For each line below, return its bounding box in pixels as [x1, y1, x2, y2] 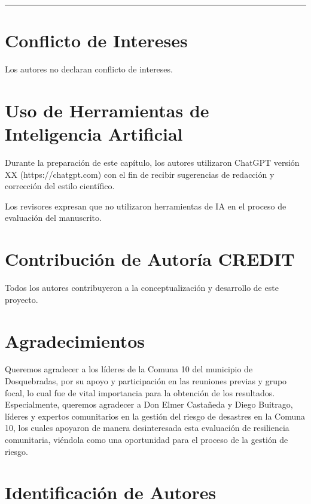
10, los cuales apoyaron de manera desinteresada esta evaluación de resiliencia [5, 421, 289, 434]
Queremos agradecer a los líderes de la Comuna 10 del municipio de [5, 363, 253, 375]
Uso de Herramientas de [5, 98, 209, 122]
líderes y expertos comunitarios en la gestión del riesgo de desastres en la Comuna [5, 409, 306, 422]
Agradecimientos [5, 328, 145, 353]
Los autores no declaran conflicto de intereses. [5, 63, 173, 75]
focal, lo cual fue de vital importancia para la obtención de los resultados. [5, 386, 275, 399]
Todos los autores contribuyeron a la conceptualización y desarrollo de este [5, 281, 279, 294]
